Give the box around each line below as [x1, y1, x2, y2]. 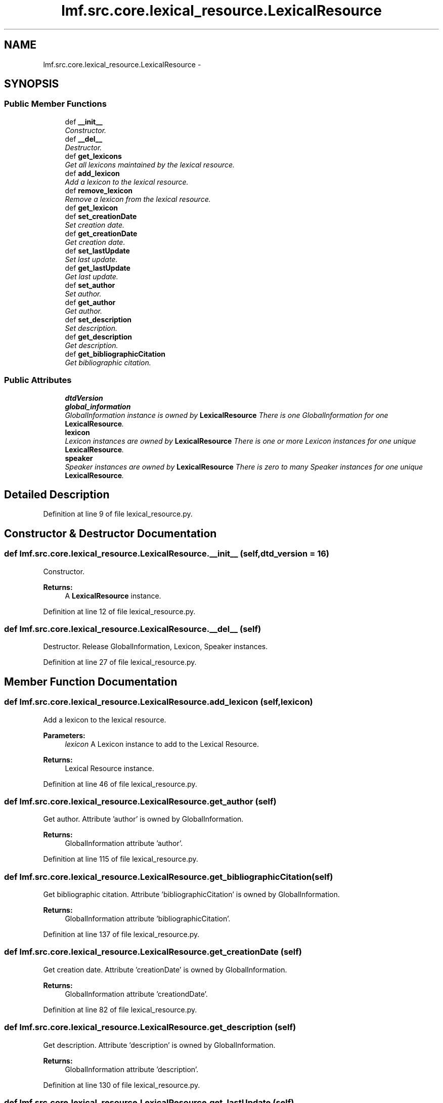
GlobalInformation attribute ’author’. [65, 839, 183, 848]
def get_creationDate [65, 229, 138, 238]
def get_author [65, 298, 116, 307]
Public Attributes [4, 375, 72, 386]
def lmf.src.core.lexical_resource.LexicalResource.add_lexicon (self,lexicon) [4, 697, 313, 707]
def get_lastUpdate [65, 263, 130, 272]
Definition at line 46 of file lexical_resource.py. [43, 779, 197, 788]
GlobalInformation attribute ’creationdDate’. [65, 989, 208, 998]
